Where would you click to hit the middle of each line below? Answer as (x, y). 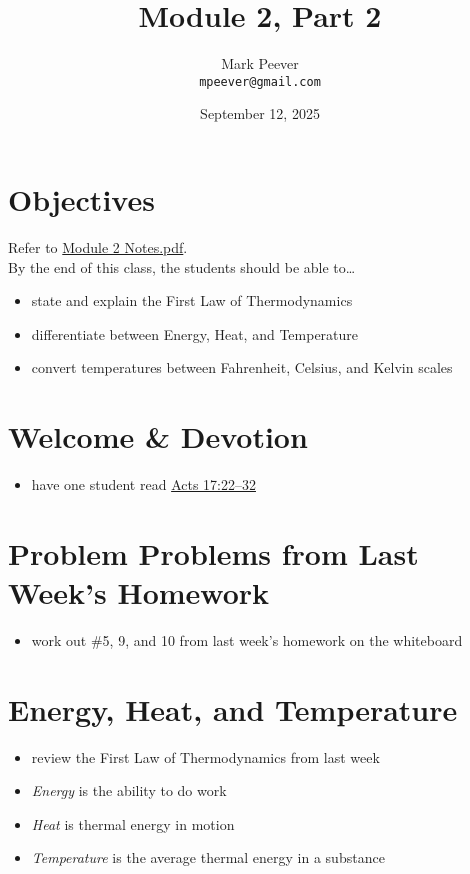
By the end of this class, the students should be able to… (182, 266)
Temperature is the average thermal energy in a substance (208, 857)
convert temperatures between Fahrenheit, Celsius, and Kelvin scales (242, 367)
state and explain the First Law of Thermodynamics (192, 300)
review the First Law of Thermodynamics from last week (205, 756)
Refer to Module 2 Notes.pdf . (98, 246)
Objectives (81, 198)
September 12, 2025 (260, 113)
